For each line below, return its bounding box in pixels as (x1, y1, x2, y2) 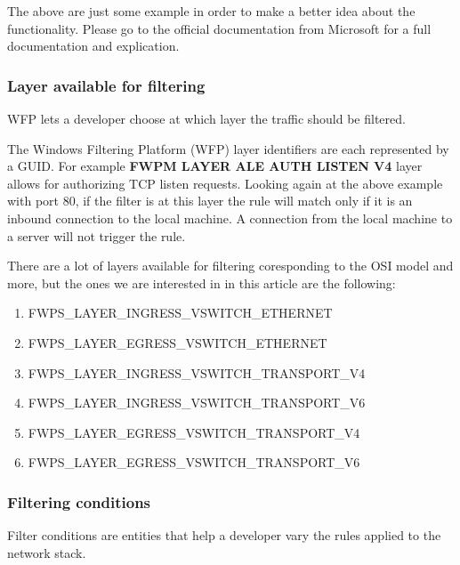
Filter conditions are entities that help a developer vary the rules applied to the (7, 526, 441, 545)
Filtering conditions (7, 490, 151, 513)
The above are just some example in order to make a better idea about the (7, 2, 416, 20)
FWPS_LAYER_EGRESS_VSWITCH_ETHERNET (28, 333, 327, 351)
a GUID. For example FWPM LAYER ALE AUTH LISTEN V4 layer (7, 157, 423, 175)
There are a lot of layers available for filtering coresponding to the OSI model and (7, 256, 454, 275)
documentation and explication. (7, 36, 180, 55)
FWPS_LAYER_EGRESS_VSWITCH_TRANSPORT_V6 (28, 453, 360, 472)
